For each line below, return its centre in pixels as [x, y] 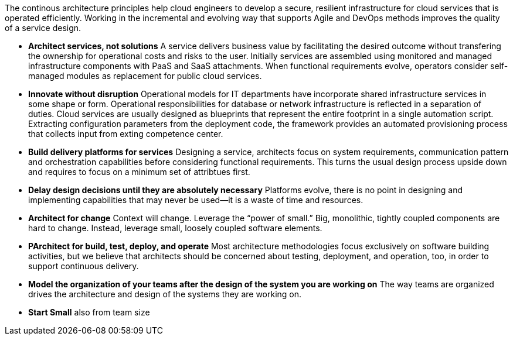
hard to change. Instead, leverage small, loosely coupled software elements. [175, 228]
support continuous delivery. [84, 266]
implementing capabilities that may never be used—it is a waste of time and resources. [196, 200]
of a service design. [43, 28]
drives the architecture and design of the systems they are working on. [165, 294]
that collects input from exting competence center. [126, 134]
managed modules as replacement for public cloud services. [145, 76]
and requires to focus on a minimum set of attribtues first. [139, 172]
